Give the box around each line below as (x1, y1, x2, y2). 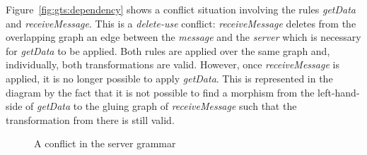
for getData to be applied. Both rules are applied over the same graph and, (6, 43, 330, 58)
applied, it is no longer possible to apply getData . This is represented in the (6, 70, 333, 85)
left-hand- (318, 85, 360, 99)
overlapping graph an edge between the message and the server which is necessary (6, 30, 361, 44)
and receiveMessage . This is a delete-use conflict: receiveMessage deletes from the (6, 15, 356, 30)
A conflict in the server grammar (34, 136, 176, 151)
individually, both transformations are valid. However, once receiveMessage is (6, 57, 339, 72)
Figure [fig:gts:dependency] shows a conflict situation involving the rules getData (6, 2, 356, 16)
